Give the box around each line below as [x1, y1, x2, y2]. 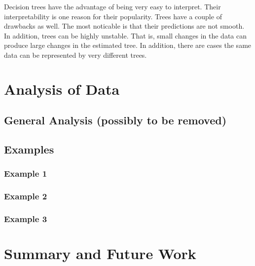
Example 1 [4, 167, 47, 180]
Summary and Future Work [4, 243, 196, 264]
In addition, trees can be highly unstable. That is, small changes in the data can [4, 30, 247, 40]
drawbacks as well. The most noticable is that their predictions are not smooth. [4, 21, 245, 31]
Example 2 [4, 190, 47, 202]
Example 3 [4, 213, 47, 225]
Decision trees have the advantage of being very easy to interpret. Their [4, 1, 221, 11]
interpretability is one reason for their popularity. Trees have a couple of [4, 11, 222, 21]
